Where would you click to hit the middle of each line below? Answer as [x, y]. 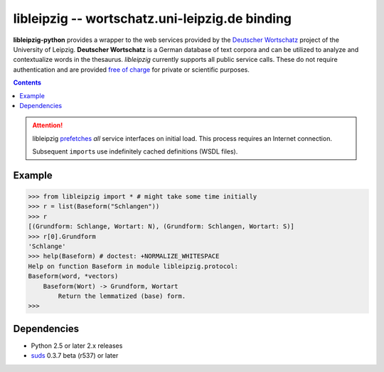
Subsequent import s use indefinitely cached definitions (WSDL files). [135, 152]
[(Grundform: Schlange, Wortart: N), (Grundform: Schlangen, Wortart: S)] [161, 227]
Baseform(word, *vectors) [73, 276]
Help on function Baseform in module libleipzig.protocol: [133, 266]
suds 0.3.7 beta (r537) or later [75, 356]
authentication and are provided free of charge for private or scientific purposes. [132, 69]
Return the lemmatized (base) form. [122, 296]
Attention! [48, 125]
